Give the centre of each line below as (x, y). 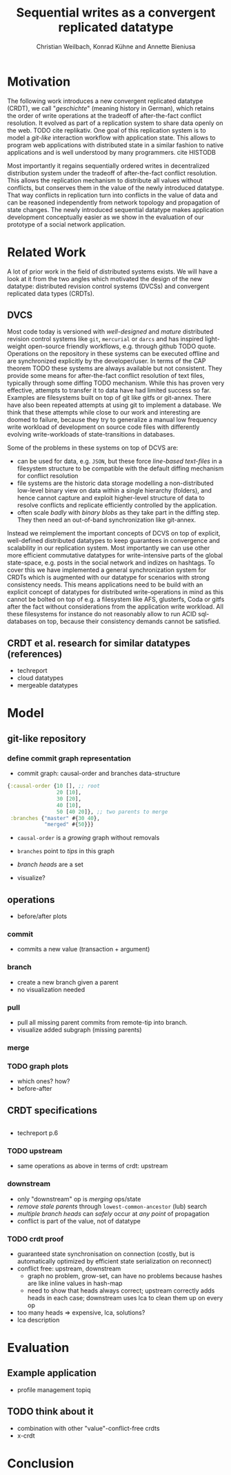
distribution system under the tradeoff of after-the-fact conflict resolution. (112, 173)
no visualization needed (51, 989)
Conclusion (41, 1463)
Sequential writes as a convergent (116, 13)
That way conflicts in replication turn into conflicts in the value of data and (113, 195)
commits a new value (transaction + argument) (83, 949)
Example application (52, 1373)
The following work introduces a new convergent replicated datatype (105, 101)
